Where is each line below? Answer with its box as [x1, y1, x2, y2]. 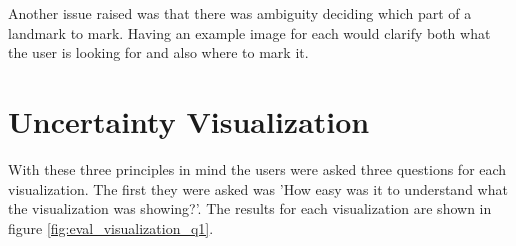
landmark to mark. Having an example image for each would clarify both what [8, 22, 491, 43]
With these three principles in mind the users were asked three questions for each [8, 158, 507, 179]
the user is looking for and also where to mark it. [8, 42, 309, 63]
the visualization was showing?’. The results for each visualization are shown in [8, 198, 492, 219]
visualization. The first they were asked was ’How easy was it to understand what [8, 178, 508, 199]
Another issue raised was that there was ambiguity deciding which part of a [8, 3, 472, 23]
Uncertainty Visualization [8, 100, 370, 141]
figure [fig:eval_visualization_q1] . [8, 217, 214, 238]
